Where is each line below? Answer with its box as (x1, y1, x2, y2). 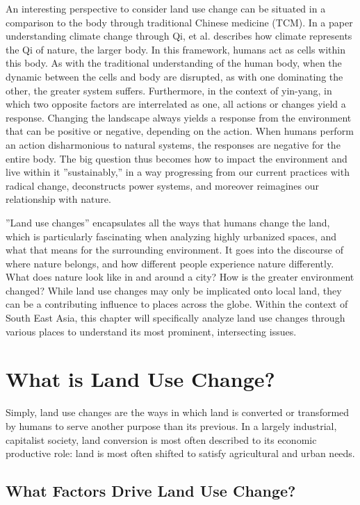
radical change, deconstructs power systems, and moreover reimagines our (6, 178, 320, 192)
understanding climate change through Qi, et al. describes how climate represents (6, 28, 352, 43)
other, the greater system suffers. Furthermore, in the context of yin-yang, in (6, 83, 332, 97)
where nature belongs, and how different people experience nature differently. (6, 256, 334, 270)
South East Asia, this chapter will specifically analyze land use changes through (6, 311, 345, 325)
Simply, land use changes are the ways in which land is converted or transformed (6, 405, 350, 420)
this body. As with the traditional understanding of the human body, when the (6, 56, 342, 70)
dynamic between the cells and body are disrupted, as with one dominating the (6, 69, 343, 83)
